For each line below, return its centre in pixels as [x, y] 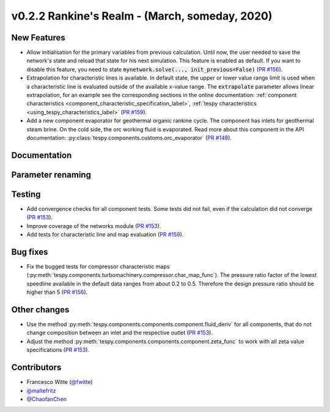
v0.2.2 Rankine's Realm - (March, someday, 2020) [142, 16]
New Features [38, 38]
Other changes [40, 310]
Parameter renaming [51, 175]
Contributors [36, 368]
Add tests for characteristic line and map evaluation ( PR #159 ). [105, 235]
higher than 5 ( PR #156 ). [57, 292]
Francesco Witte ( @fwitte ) [60, 382]
